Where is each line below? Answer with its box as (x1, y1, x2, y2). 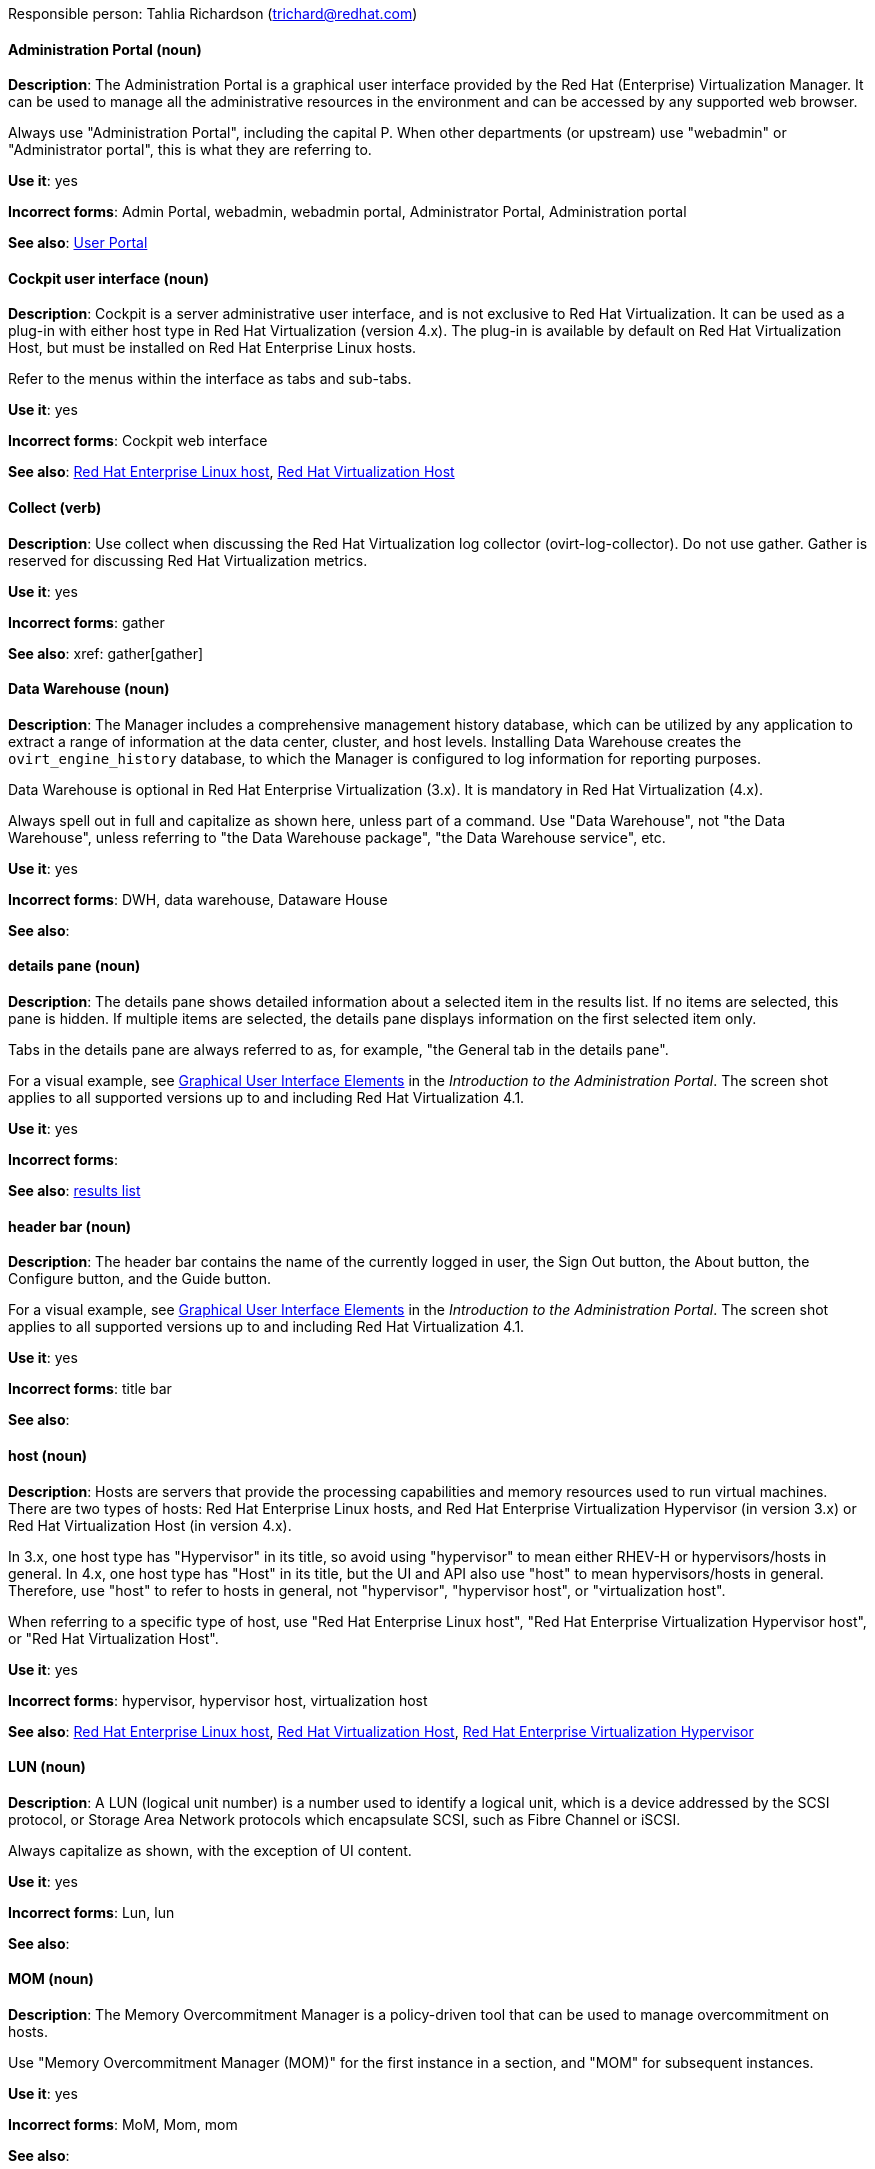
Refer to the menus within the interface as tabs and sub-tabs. (8, 370, 412, 388)
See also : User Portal (8, 234, 148, 252)
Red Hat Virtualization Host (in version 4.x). (8, 1516, 292, 1534)
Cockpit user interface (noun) (8, 269, 209, 287)
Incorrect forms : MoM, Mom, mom (8, 2115, 238, 2133)
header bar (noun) (8, 1217, 132, 1235)
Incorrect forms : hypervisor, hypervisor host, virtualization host (8, 1691, 428, 1709)
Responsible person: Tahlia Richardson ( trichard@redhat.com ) (8, 5, 418, 22)
